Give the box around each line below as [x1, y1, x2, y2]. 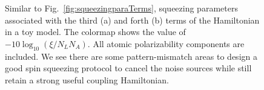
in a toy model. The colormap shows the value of [5, 25, 186, 38]
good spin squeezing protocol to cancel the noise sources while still [5, 62, 252, 74]
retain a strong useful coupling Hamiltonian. [5, 73, 169, 86]
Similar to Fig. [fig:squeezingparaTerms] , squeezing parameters [5, 2, 238, 14]
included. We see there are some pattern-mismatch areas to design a [5, 50, 257, 62]
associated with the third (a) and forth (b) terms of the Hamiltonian [5, 13, 260, 26]
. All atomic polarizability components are [87, 37, 245, 50]
